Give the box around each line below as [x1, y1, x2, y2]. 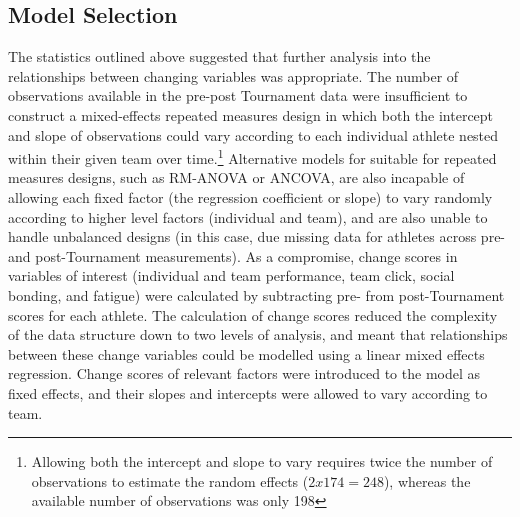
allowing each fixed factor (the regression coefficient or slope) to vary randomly [8, 187, 493, 208]
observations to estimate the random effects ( [31, 470, 309, 491]
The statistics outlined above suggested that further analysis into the [8, 46, 431, 67]
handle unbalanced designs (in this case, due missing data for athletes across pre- [8, 226, 506, 247]
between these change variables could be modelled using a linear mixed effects [8, 343, 485, 364]
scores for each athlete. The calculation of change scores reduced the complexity [8, 304, 498, 325]
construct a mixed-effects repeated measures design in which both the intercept [8, 104, 494, 125]
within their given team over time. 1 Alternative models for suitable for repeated [8, 145, 497, 168]
